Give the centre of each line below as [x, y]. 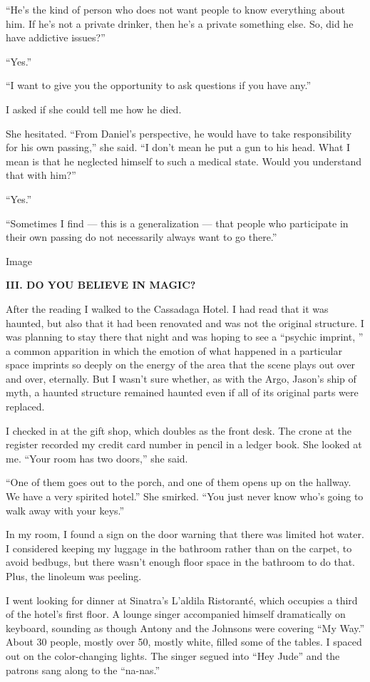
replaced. [25, 407]
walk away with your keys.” [65, 510]
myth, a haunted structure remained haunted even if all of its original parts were [182, 392]
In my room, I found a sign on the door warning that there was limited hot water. [185, 534]
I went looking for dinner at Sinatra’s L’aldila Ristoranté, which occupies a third [182, 600]
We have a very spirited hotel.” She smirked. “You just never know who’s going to [185, 496]
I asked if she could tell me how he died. [94, 109]
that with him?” [41, 175]
